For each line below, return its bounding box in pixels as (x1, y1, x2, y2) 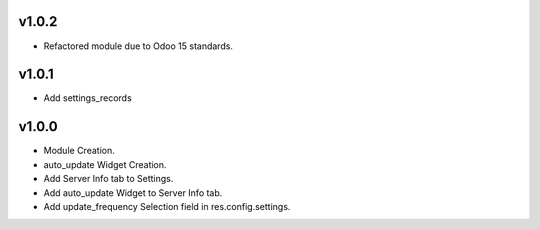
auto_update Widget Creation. (43, 158, 167, 170)
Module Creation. (43, 145, 115, 157)
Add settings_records (43, 92, 132, 104)
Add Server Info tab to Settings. (43, 173, 174, 185)
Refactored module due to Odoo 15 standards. (43, 40, 234, 52)
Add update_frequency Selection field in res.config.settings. (43, 200, 291, 212)
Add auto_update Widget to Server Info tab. (43, 186, 223, 199)
